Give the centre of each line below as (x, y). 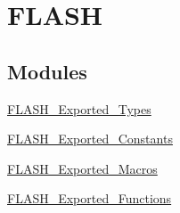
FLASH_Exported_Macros (82, 168)
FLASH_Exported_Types (79, 108)
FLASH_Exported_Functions (90, 198)
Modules (47, 71)
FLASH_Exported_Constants (90, 139)
